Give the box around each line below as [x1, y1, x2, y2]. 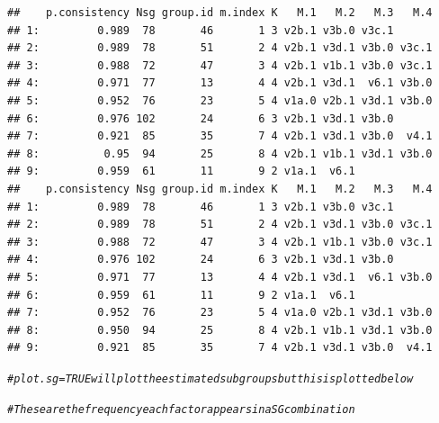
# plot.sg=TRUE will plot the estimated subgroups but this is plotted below [7, 372, 414, 385]
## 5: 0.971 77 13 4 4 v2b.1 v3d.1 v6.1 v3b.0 [7, 270, 433, 283]
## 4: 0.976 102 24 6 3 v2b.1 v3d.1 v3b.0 [7, 253, 394, 266]
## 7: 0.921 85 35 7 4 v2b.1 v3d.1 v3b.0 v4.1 [7, 130, 433, 143]
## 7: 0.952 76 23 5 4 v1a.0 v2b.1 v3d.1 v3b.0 [7, 306, 433, 319]
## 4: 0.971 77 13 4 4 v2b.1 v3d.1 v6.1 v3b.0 [7, 76, 433, 90]
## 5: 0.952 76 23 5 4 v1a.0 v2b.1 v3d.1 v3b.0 [7, 94, 433, 107]
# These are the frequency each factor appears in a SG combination [7, 402, 355, 416]
